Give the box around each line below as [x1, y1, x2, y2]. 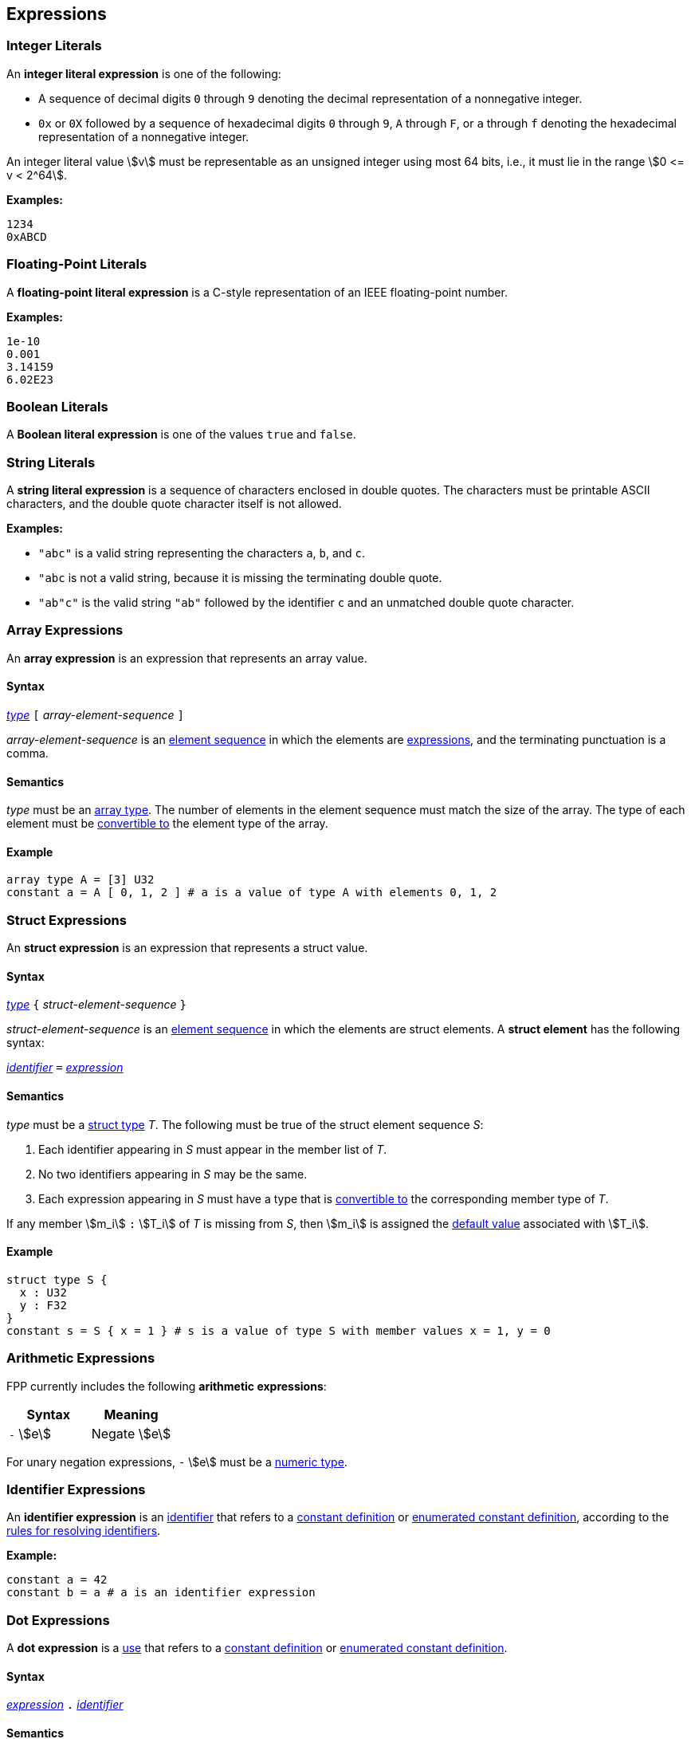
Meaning [104, 1406, 159, 1422]
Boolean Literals [6, 398, 108, 415]
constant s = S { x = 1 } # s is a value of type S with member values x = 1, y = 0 [6, 1324, 551, 1337]
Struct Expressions [6, 911, 127, 928]
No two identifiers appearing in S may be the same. [38, 1167, 308, 1181]
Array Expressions [6, 622, 124, 639]
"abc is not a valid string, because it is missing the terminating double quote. [38, 571, 442, 585]
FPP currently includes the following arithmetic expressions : [6, 1379, 327, 1393]
